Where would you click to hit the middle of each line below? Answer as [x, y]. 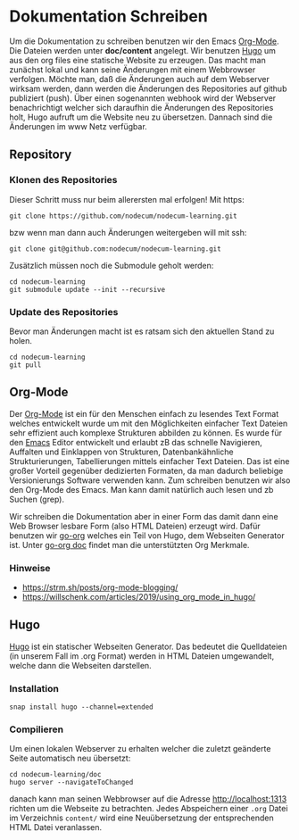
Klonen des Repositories [63, 180]
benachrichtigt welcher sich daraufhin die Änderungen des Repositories [141, 107]
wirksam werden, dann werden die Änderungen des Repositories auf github [148, 88]
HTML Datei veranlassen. [56, 828]
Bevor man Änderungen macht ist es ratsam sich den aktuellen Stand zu [142, 331]
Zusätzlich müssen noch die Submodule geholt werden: [112, 265]
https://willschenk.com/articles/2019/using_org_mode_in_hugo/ [139, 597]
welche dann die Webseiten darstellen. [80, 665]
